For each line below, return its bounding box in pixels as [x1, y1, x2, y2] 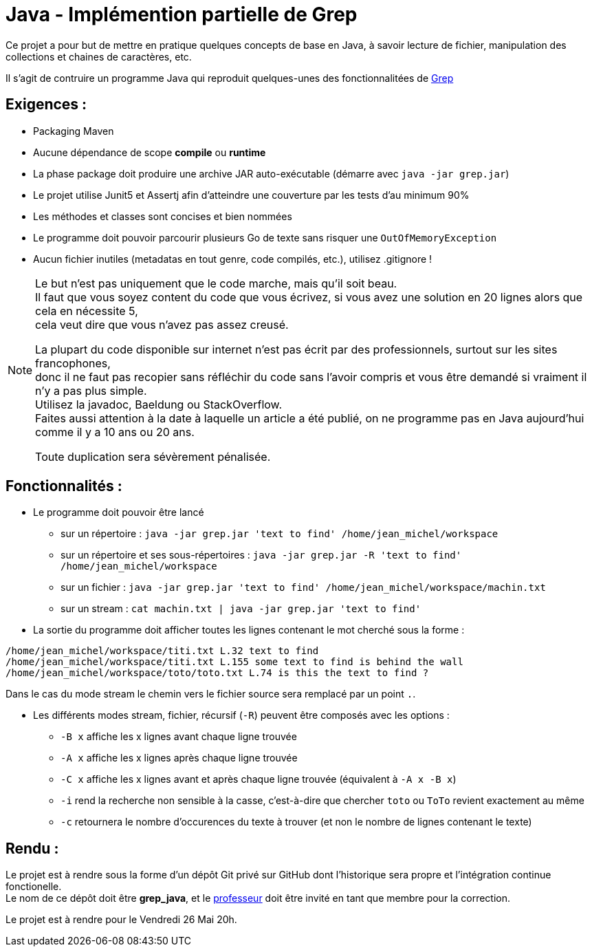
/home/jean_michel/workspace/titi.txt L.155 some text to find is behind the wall [6, 656, 463, 668]
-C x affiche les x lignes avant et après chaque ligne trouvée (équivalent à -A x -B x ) [61, 773, 457, 786]
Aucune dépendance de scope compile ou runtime [33, 146, 266, 158]
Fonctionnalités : [6, 477, 122, 495]
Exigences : [6, 96, 87, 113]
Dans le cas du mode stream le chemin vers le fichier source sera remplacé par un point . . [6, 688, 416, 700]
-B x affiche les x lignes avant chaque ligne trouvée [61, 731, 297, 743]
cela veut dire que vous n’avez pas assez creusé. [35, 317, 289, 332]
